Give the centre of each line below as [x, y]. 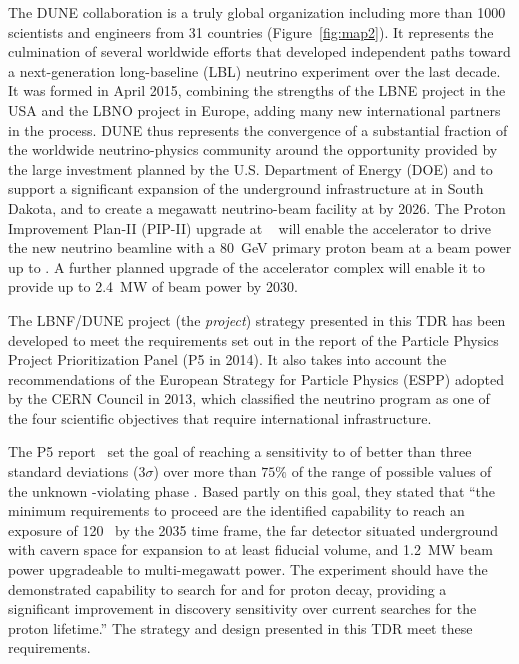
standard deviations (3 [77, 471]
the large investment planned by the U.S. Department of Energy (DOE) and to [250, 168]
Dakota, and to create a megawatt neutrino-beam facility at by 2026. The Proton [257, 207]
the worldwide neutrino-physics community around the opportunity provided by [253, 149]
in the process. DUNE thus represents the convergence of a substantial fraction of [258, 129]
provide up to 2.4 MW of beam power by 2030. [153, 286]
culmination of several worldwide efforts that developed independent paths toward [259, 51]
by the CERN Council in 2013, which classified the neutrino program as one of [249, 398]
